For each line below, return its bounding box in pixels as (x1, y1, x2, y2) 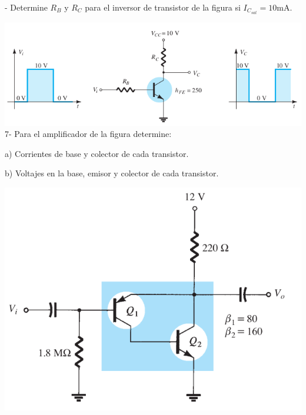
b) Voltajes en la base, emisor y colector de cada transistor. (5, 167, 219, 179)
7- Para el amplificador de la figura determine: (5, 128, 172, 140)
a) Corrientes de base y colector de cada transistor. (5, 147, 189, 159)
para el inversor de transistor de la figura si (85, 1, 241, 13)
